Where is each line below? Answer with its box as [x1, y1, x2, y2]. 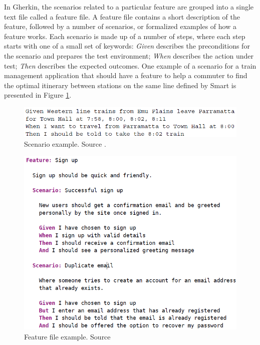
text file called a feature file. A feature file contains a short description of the [4, 11, 240, 22]
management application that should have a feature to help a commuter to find [4, 70, 247, 81]
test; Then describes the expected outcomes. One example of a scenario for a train [4, 60, 256, 71]
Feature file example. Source [24, 331, 111, 341]
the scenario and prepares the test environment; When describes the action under [4, 50, 254, 61]
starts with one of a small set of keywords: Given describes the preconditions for [4, 41, 250, 51]
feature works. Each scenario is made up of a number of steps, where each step [4, 31, 245, 41]
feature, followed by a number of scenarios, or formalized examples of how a [4, 21, 236, 32]
